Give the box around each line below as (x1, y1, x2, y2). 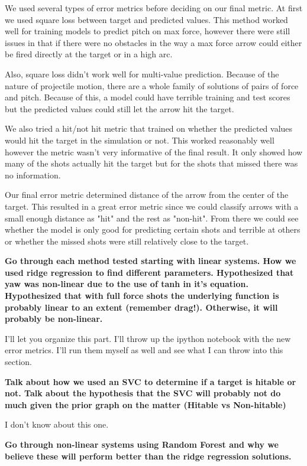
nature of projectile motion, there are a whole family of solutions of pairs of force (5, 79, 299, 92)
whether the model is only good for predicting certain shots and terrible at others (5, 223, 300, 236)
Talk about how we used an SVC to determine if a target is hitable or (5, 375, 296, 387)
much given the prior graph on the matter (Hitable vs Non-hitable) (5, 398, 286, 410)
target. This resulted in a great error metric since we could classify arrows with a (5, 200, 299, 212)
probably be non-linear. (5, 312, 103, 325)
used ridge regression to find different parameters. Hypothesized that (5, 266, 294, 278)
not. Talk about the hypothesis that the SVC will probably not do (5, 387, 281, 399)
